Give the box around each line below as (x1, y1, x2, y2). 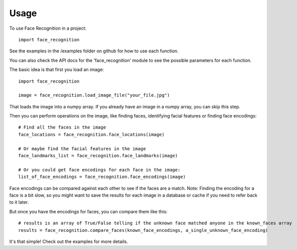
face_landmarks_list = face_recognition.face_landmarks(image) (18, 153, 178, 159)
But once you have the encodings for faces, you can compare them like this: (9, 208, 168, 214)
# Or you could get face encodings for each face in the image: (18, 167, 181, 172)
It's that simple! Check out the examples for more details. (9, 238, 128, 244)
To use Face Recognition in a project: (9, 25, 87, 31)
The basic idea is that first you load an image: (9, 67, 104, 73)
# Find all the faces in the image (18, 124, 106, 131)
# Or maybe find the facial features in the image (18, 146, 146, 151)
